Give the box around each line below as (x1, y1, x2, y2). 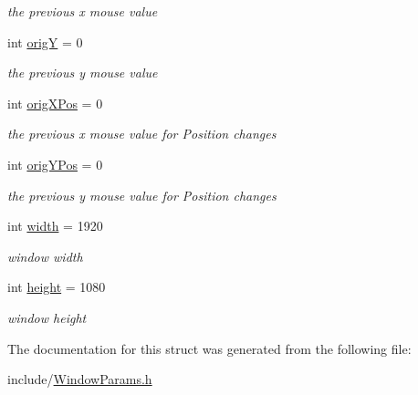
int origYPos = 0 (7, 154, 103, 173)
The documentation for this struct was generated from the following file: (7, 338, 412, 358)
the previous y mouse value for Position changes (7, 185, 277, 204)
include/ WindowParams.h (7, 369, 152, 389)
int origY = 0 (7, 32, 83, 51)
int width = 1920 (7, 216, 103, 235)
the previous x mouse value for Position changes (7, 124, 277, 143)
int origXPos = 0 (7, 93, 103, 112)
